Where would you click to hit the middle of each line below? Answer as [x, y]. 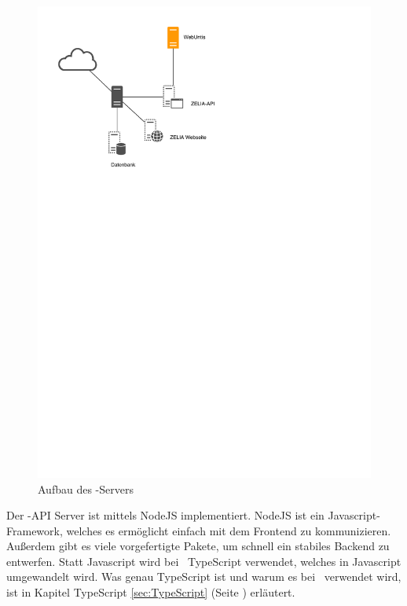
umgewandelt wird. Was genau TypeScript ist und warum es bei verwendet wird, [204, 577]
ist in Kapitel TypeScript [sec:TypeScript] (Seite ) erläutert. [151, 592]
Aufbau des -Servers [86, 488]
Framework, [35, 530]
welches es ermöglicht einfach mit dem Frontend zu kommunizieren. [229, 530]
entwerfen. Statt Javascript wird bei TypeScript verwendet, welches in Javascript [204, 561]
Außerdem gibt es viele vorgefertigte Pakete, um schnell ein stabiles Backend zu [198, 546]
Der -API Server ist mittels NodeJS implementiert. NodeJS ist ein [165, 515]
